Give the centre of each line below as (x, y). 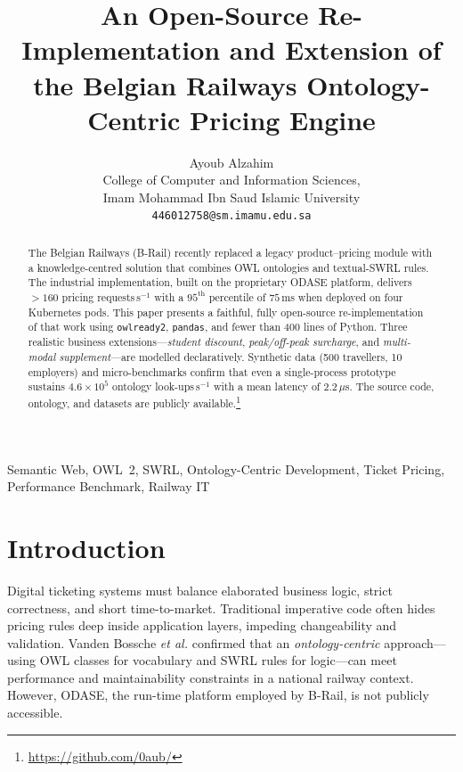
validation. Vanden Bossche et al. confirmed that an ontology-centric (194, 642)
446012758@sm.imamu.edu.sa (231, 216)
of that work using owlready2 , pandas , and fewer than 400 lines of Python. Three (218, 327)
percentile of (237, 296)
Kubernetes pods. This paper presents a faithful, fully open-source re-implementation (226, 312)
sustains (46, 386)
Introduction (86, 547)
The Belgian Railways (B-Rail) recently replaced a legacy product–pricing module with (230, 252)
